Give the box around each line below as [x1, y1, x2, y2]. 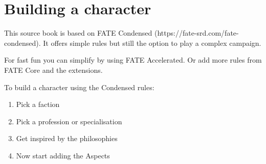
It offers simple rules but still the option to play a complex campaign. [43, 37, 261, 48]
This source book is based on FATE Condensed [4, 28, 152, 38]
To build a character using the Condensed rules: [4, 81, 154, 92]
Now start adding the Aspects [16, 150, 110, 160]
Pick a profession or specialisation [16, 116, 122, 126]
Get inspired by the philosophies [16, 133, 118, 144]
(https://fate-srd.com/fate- [154, 28, 239, 38]
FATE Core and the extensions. [4, 64, 103, 75]
